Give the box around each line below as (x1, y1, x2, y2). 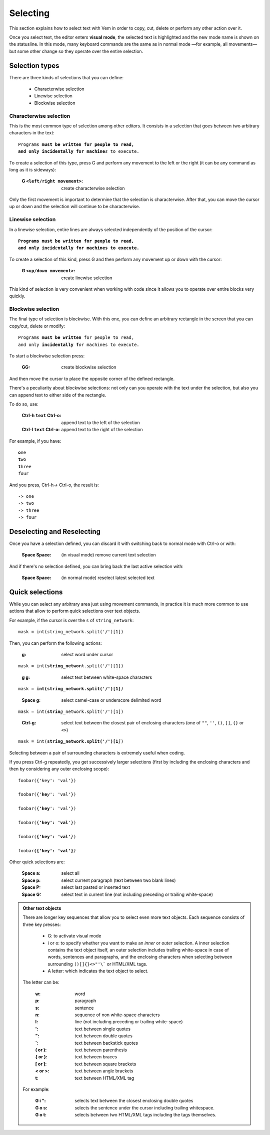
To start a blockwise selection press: (9, 353, 85, 359)
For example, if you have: (9, 438, 61, 444)
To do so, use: (9, 401, 38, 407)
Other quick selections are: (9, 859, 65, 865)
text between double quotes (74, 1033, 132, 1039)
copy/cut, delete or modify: (9, 323, 65, 329)
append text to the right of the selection (61, 427, 143, 433)
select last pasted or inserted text (61, 884, 130, 890)
